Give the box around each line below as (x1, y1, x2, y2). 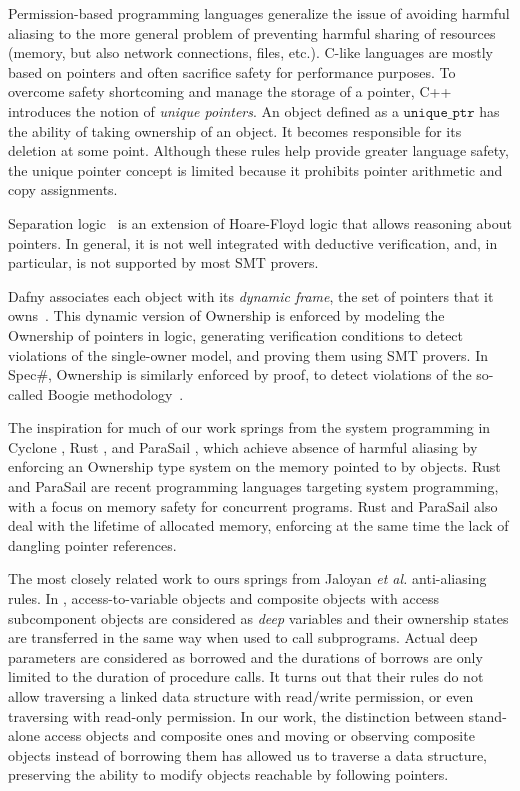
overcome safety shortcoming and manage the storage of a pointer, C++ (8, 81, 452, 102)
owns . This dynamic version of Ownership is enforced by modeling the (8, 305, 445, 326)
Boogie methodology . (47, 383, 184, 404)
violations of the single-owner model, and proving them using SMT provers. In (8, 344, 488, 365)
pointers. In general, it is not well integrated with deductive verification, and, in (8, 232, 498, 253)
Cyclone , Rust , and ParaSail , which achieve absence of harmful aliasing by (8, 436, 478, 457)
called (8, 383, 43, 404)
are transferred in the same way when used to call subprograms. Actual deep (8, 627, 478, 648)
